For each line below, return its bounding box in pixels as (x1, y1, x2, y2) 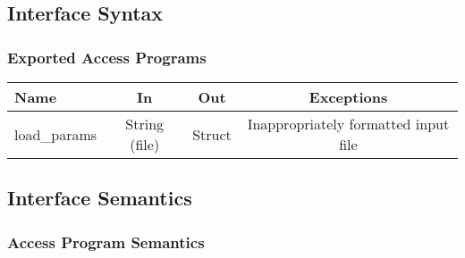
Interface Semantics (7, 184, 192, 212)
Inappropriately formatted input (247, 113, 450, 134)
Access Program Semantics (7, 230, 205, 253)
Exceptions (309, 87, 388, 107)
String (125, 113, 165, 134)
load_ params (14, 123, 97, 145)
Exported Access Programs (7, 46, 207, 68)
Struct (192, 123, 232, 145)
